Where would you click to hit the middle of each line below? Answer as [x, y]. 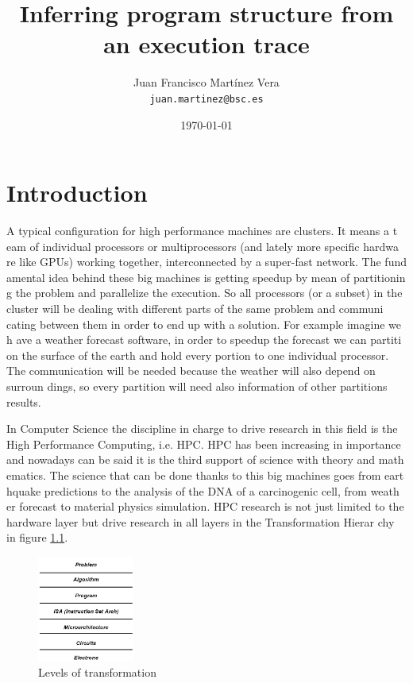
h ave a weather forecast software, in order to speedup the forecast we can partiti [204, 340]
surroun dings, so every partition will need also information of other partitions [197, 386]
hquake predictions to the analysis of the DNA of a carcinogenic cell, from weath [203, 490]
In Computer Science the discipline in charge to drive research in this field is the [202, 428]
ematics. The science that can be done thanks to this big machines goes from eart [205, 475]
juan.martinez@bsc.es [206, 99]
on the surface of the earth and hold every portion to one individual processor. [198, 355]
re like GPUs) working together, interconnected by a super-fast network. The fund [206, 262]
